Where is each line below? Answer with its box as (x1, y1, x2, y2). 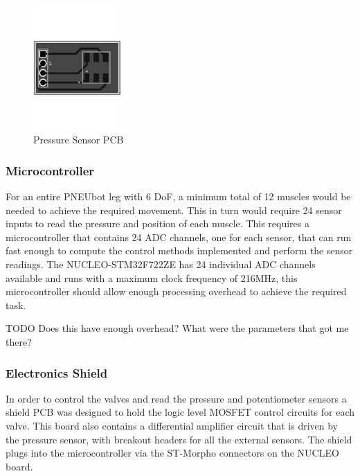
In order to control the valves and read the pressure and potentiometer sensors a (6, 391, 347, 405)
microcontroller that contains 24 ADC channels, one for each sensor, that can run (6, 229, 352, 244)
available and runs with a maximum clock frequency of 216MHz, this (6, 270, 298, 285)
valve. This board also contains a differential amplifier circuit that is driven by (6, 418, 339, 433)
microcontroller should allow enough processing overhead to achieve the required (6, 284, 347, 299)
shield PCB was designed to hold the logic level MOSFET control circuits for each (6, 405, 355, 419)
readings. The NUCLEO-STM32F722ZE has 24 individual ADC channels (6, 257, 316, 272)
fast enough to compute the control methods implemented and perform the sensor (6, 243, 353, 258)
